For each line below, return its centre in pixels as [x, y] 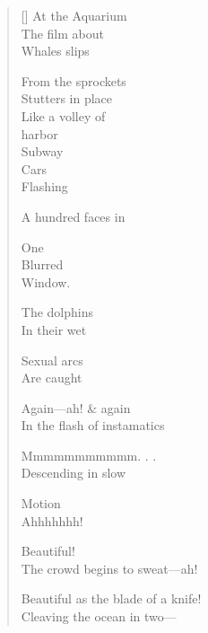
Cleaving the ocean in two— [99, 616]
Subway [42, 151]
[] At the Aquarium [74, 15]
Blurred [42, 264]
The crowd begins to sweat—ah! [109, 568]
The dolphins [57, 312]
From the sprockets [74, 80]
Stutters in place [67, 98]
